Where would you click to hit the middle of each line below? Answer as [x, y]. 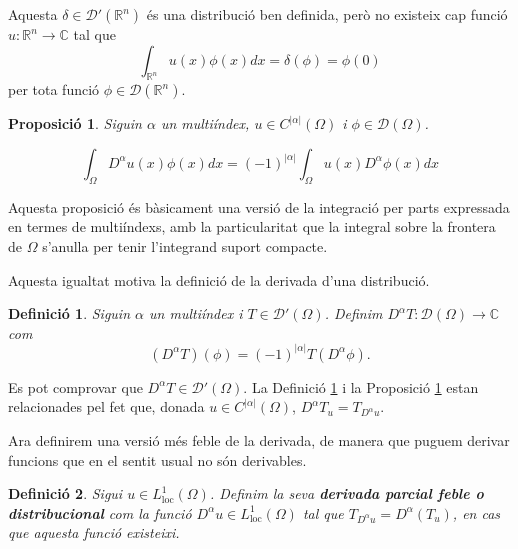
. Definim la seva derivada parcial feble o [346, 493]
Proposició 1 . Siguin [75, 123]
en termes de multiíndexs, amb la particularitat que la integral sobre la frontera [252, 226]
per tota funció [54, 89]
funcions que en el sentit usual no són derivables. [157, 459]
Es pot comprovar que [75, 386]
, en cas [476, 512]
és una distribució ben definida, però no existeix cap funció [327, 14]
